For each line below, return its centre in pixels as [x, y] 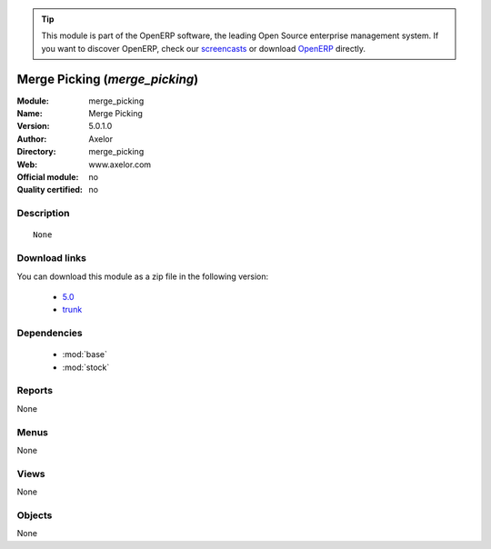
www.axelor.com [120, 165]
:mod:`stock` [86, 367]
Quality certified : [50, 190]
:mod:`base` [85, 354]
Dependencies [50, 334]
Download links [51, 258]
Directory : [36, 152]
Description [43, 214]
